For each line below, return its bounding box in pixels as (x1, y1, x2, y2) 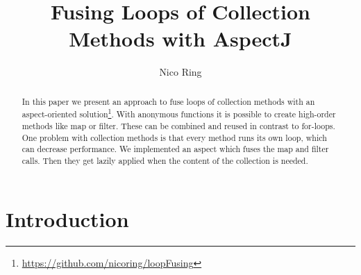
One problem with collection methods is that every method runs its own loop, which (22, 131, 327, 143)
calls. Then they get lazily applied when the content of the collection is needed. (22, 154, 308, 166)
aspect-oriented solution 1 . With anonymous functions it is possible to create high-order (22, 106, 336, 120)
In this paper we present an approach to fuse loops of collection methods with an (22, 95, 315, 107)
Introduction (6, 204, 129, 233)
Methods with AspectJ (69, 24, 292, 53)
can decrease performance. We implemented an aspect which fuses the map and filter (22, 143, 329, 155)
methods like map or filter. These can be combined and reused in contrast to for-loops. (22, 119, 335, 131)
